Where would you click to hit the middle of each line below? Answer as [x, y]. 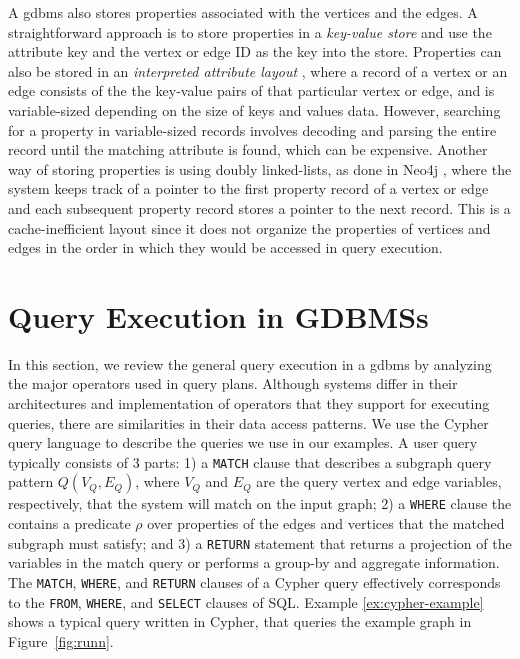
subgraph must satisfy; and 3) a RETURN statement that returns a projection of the [260, 542]
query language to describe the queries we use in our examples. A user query [243, 442]
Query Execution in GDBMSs [218, 315]
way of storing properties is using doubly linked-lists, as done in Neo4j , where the [260, 168]
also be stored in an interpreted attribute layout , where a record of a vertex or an [258, 70]
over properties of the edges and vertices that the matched [326, 523]
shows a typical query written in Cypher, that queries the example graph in [240, 621]
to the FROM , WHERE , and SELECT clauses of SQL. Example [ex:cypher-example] [246, 601]
